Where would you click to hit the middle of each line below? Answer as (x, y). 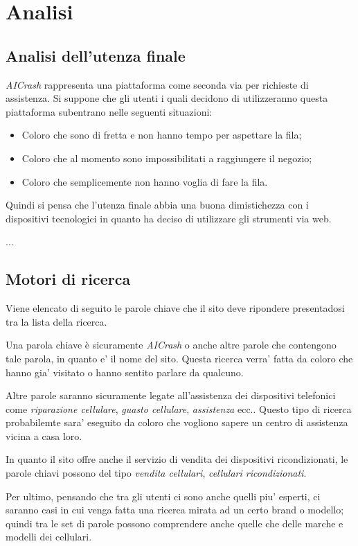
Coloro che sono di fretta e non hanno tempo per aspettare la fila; (162, 135)
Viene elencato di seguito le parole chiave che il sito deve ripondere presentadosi (175, 308)
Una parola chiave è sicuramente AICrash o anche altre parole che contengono (171, 345)
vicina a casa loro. (44, 435)
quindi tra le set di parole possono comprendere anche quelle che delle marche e (174, 523)
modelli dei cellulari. (49, 537)
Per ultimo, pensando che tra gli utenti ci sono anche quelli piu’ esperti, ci (163, 496)
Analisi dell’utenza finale (96, 55)
